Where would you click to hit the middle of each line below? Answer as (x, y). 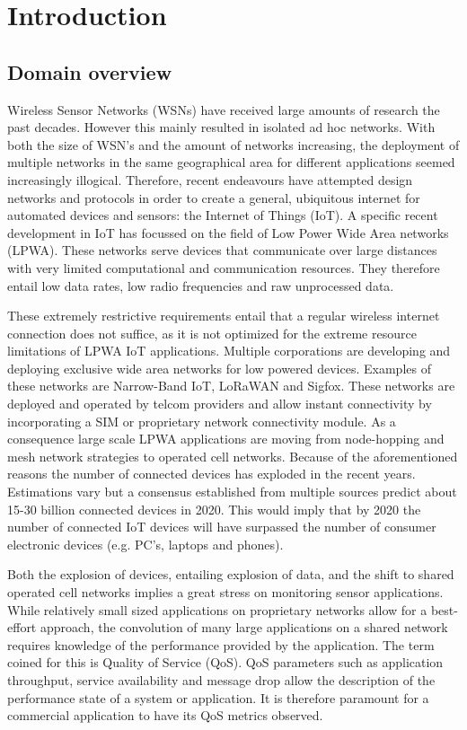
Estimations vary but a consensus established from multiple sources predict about (232, 492)
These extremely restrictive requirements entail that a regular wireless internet (224, 316)
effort (22, 627)
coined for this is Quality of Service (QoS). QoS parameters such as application (225, 662)
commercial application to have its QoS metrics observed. (165, 715)
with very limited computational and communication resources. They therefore (224, 267)
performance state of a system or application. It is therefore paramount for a (218, 697)
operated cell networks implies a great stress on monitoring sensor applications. (225, 592)
